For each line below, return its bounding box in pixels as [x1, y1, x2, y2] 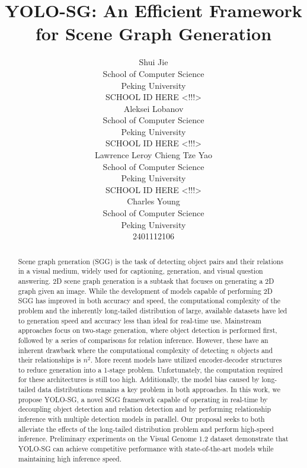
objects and [237, 345, 273, 355]
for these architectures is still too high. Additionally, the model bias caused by [18, 374, 260, 384]
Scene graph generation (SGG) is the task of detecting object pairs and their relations [18, 256, 283, 266]
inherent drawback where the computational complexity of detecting [18, 345, 229, 355]
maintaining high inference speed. [18, 453, 121, 463]
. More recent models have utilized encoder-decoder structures [90, 355, 282, 365]
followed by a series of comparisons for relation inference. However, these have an [18, 335, 268, 345]
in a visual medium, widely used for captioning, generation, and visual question [18, 266, 263, 276]
